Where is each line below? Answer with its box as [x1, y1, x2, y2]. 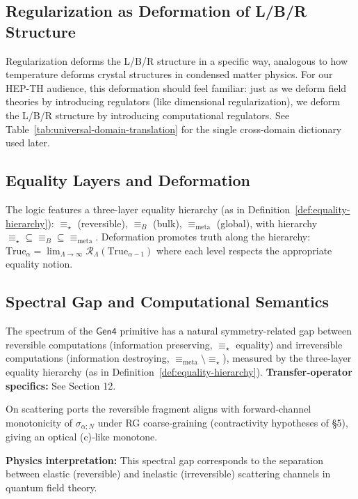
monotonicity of [6, 415, 73, 429]
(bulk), [153, 215, 182, 230]
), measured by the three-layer [222, 351, 352, 365]
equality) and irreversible [236, 337, 343, 351]
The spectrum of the [6, 323, 93, 338]
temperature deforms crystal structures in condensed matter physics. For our [6, 67, 333, 82]
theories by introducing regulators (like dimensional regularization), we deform [6, 94, 341, 109]
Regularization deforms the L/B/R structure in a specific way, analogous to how [6, 53, 348, 68]
